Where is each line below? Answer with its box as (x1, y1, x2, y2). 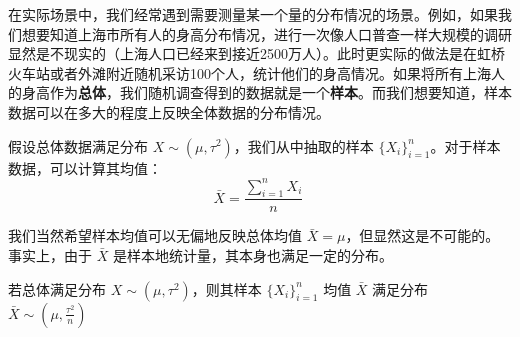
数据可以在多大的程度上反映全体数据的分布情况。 (8, 101, 330, 122)
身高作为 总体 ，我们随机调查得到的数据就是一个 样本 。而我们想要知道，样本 (21, 82, 512, 103)
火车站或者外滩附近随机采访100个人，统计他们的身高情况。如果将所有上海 (8, 62, 491, 83)
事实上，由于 (8, 245, 92, 266)
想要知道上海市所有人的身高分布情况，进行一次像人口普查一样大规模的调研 (21, 23, 512, 44)
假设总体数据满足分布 (8, 135, 148, 156)
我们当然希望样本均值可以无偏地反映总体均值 (8, 225, 302, 246)
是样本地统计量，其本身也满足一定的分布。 (112, 245, 393, 266)
